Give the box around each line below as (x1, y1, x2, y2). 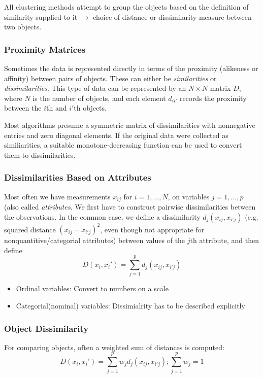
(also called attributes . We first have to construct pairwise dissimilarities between (4, 201, 256, 212)
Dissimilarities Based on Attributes (4, 171, 151, 184)
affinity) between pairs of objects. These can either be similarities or (4, 73, 217, 83)
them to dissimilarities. (4, 149, 76, 160)
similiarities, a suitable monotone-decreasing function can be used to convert (4, 140, 242, 150)
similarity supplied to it (4, 11, 78, 22)
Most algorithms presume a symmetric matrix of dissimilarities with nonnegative (4, 119, 255, 130)
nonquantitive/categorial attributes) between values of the (4, 235, 185, 246)
